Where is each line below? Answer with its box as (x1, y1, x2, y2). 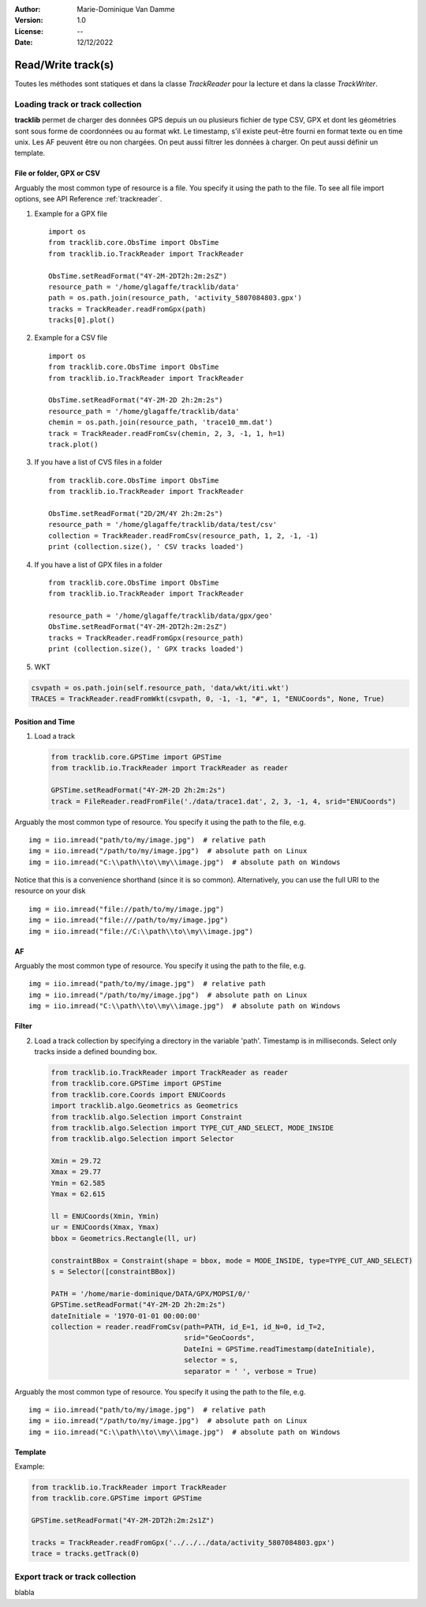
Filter (14, 1022, 33, 1031)
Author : (14, 5, 41, 13)
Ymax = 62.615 (50, 1190, 106, 1199)
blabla (14, 1588, 35, 1598)
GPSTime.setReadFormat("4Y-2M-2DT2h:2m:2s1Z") (31, 1516, 215, 1525)
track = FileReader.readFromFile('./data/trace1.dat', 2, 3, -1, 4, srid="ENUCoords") (50, 796, 397, 806)
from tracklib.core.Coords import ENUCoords (50, 1090, 226, 1099)
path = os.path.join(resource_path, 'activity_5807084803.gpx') (48, 293, 303, 303)
